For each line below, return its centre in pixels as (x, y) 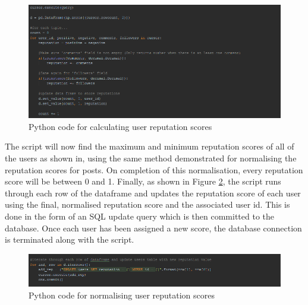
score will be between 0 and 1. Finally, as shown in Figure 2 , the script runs (143, 181)
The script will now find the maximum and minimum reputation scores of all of (150, 146)
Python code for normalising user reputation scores (122, 295)
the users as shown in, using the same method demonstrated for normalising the (151, 158)
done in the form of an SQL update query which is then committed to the (140, 216)
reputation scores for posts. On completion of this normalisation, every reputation (154, 169)
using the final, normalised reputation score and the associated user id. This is (147, 204)
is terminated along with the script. (70, 239)
